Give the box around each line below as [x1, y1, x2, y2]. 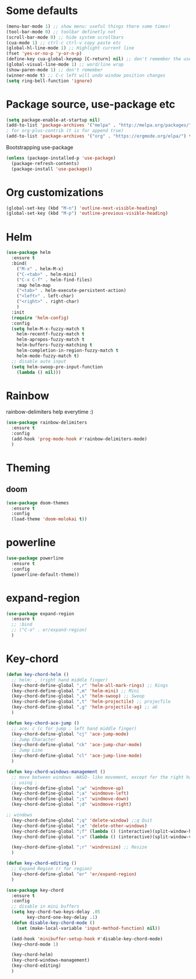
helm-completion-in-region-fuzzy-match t [16, 348, 118, 353]
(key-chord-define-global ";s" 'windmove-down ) [11, 796, 129, 802]
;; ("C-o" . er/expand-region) [11, 627, 87, 633]
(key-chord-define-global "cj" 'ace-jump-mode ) [11, 731, 129, 737]
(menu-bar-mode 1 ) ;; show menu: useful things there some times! [6, 23, 171, 29]
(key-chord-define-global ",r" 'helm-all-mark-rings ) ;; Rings [11, 682, 168, 688]
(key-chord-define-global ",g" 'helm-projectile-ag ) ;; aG [11, 704, 158, 710]
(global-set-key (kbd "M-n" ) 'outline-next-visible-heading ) [6, 205, 158, 211]
